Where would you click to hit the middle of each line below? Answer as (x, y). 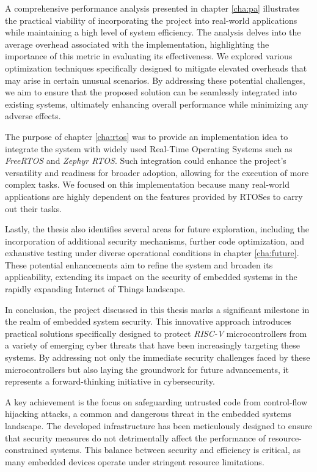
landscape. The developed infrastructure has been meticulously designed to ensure (158, 426)
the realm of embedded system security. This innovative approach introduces (148, 321)
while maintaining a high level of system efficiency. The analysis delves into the (153, 32)
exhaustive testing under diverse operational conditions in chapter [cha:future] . (152, 253)
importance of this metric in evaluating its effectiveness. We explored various (149, 56)
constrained (27, 450)
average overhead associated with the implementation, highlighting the (137, 44)
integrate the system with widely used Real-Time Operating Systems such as (149, 148)
